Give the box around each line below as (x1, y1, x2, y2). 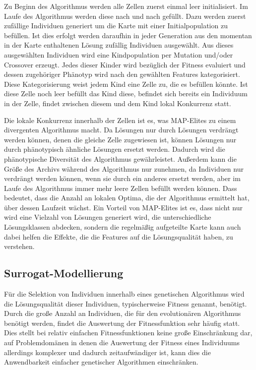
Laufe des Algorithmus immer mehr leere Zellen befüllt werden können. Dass (4, 183, 237, 193)
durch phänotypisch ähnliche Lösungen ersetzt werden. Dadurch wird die (4, 144, 225, 154)
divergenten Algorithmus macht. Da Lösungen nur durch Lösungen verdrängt (4, 124, 239, 135)
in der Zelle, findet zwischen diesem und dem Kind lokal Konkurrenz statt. (4, 98, 231, 108)
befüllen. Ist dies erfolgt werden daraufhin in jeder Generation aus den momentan (4, 30, 252, 40)
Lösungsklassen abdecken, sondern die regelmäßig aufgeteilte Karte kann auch (4, 222, 241, 232)
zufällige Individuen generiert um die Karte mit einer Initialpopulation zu (4, 20, 228, 31)
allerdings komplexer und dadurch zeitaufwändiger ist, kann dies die (4, 347, 211, 357)
